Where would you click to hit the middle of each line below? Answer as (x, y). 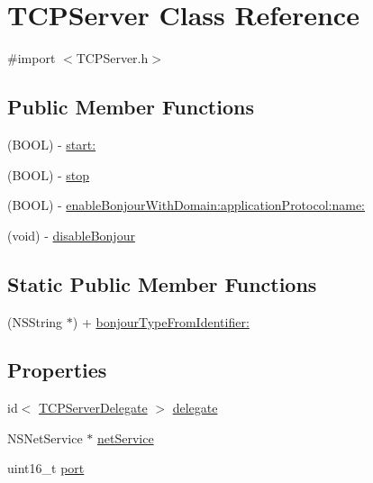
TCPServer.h (112, 58)
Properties (57, 370)
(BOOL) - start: (52, 144)
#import (32, 58)
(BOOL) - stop (49, 174)
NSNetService (45, 437)
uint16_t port (46, 468)
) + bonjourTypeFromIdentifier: (161, 321)
